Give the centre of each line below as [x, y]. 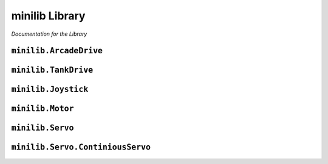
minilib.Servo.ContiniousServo [81, 147]
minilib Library [48, 16]
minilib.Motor [43, 109]
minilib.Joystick [50, 90]
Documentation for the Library [49, 34]
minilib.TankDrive [52, 70]
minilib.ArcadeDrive [57, 51]
